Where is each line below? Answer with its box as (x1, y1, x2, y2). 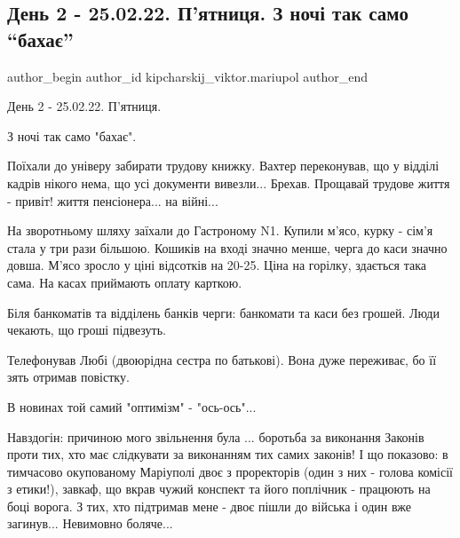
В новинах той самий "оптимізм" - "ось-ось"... (7, 397, 257, 415)
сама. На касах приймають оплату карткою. (7, 273, 242, 291)
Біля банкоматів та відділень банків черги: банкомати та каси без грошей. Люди (7, 303, 440, 321)
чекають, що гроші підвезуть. (7, 320, 166, 339)
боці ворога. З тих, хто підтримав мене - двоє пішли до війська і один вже (7, 496, 411, 515)
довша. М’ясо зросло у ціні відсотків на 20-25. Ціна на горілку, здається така (7, 256, 426, 274)
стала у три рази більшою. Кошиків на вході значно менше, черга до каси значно (7, 238, 448, 257)
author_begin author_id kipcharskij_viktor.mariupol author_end (7, 67, 369, 85)
